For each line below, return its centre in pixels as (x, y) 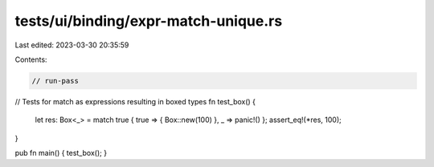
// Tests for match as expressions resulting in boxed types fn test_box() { (135, 101)
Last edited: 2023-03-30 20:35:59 (72, 45)
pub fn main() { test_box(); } (61, 153)
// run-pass (55, 81)
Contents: (31, 59)
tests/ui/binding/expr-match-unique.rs (149, 21)
